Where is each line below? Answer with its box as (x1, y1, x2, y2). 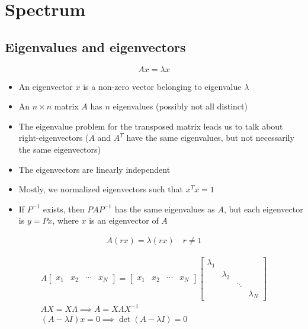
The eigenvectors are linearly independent (18, 163, 171, 175)
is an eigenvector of (89, 214, 159, 227)
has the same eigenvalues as (114, 202, 215, 215)
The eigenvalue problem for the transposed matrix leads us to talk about (18, 120, 283, 132)
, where (52, 214, 79, 227)
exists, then (43, 202, 85, 215)
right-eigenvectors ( (18, 131, 89, 144)
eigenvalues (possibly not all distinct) (113, 100, 248, 112)
